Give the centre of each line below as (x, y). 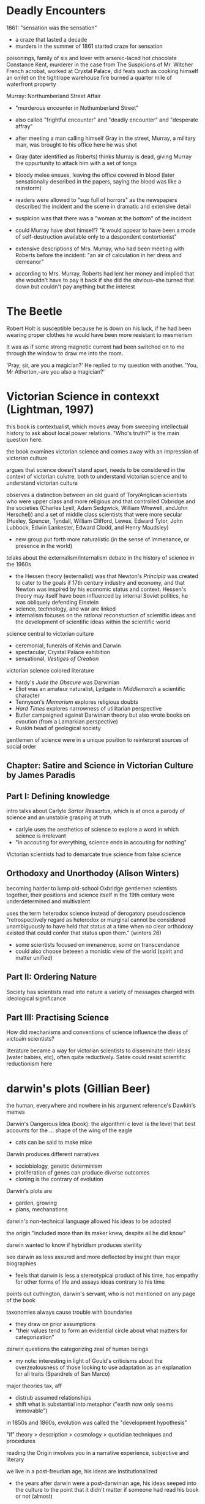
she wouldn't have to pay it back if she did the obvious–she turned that (105, 280)
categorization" (35, 1337)
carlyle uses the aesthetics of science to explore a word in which (97, 830)
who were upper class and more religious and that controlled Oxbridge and (101, 501)
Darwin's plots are (29, 1191)
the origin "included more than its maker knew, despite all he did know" (96, 1233)
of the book (21, 1300)
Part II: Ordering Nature (52, 977)
